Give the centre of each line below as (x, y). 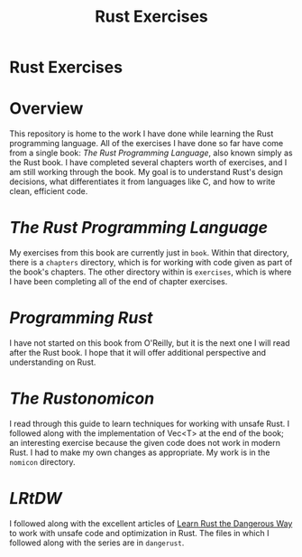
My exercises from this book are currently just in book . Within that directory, (150, 253)
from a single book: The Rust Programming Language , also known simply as (151, 153)
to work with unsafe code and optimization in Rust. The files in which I (139, 533)
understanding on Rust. (53, 362)
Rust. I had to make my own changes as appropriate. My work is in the (140, 452)
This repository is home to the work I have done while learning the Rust (142, 134)
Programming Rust (81, 318)
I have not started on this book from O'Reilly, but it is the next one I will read (150, 343)
